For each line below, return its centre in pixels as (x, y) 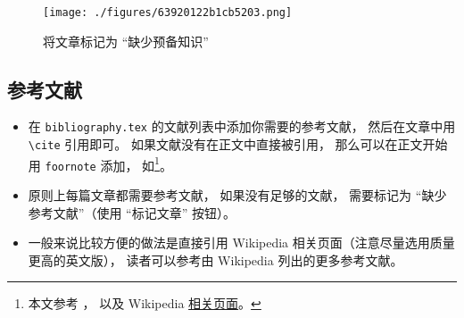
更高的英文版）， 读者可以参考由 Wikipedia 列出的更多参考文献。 (215, 259)
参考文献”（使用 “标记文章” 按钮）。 (132, 212)
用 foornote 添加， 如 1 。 (100, 163)
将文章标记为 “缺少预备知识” (126, 41)
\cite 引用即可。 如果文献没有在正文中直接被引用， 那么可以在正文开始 (238, 144)
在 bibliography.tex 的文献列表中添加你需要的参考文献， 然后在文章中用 (242, 126)
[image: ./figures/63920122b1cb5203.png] (168, 13)
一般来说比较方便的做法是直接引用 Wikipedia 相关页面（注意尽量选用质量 (241, 243)
